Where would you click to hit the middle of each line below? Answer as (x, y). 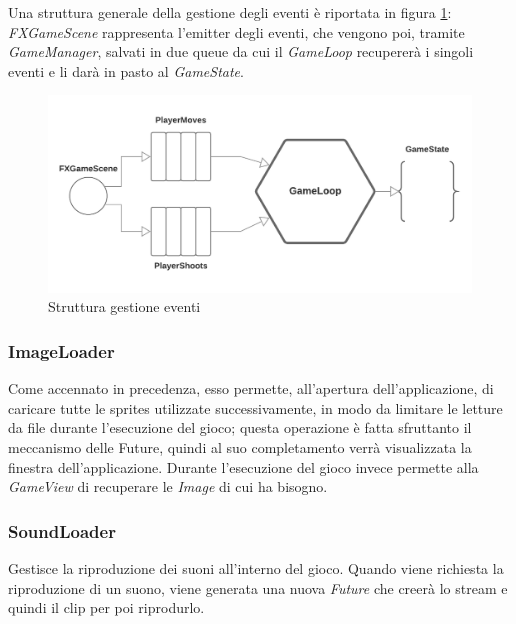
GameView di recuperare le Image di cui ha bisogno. (168, 486)
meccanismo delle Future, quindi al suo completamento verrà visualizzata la (240, 447)
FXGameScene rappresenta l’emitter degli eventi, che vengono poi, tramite (236, 31)
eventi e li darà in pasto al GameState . (126, 70)
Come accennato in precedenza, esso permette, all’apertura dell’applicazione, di (251, 388)
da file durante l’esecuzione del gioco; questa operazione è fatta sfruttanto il (240, 427)
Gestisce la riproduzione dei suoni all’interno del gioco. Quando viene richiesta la (256, 568)
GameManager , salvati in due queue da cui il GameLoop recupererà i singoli (241, 51)
